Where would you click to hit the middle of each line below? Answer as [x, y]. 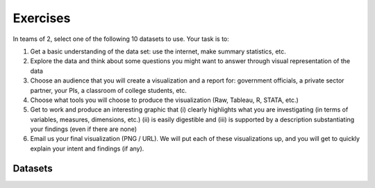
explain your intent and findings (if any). [87, 148]
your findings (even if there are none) [83, 129]
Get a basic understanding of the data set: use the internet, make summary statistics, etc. [158, 51]
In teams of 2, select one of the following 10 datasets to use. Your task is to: [121, 39]
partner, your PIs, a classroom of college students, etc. [109, 90]
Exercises [42, 18]
